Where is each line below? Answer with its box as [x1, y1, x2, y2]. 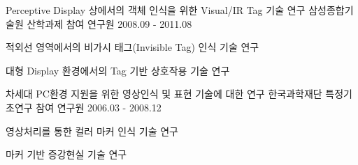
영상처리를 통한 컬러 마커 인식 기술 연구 [6, 123, 178, 138]
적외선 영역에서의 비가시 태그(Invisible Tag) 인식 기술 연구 [6, 40, 259, 54]
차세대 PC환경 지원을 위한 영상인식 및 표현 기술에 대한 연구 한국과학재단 [6, 86, 322, 101]
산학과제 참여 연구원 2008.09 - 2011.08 [27, 16, 192, 31]
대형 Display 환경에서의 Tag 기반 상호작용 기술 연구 [6, 63, 230, 77]
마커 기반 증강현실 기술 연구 [6, 147, 127, 162]
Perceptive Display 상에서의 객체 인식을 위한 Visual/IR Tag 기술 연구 [6, 3, 306, 17]
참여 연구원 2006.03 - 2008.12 [36, 100, 162, 114]
